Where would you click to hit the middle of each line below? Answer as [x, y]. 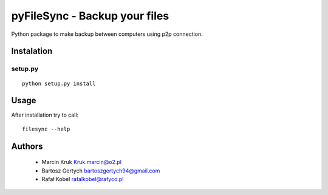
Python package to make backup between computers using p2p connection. [107, 34]
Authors [27, 146]
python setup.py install [59, 83]
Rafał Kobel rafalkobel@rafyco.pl [83, 179]
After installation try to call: [45, 115]
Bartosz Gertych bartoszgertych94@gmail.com [101, 171]
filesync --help [46, 129]
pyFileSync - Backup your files [90, 16]
